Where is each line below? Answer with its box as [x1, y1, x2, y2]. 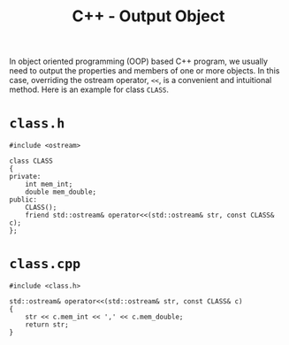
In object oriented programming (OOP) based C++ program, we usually [9, 56, 268, 67]
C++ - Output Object [72, 6, 225, 27]
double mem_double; [25, 188, 97, 196]
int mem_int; [25, 180, 73, 189]
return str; [25, 320, 69, 329]
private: [9, 172, 42, 181]
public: [9, 195, 38, 204]
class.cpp [9, 256, 81, 272]
